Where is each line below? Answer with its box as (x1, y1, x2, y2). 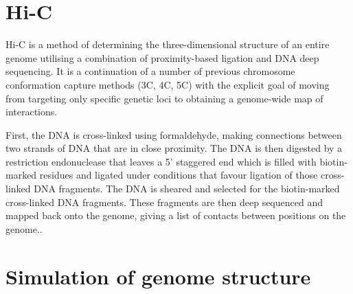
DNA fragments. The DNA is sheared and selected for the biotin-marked (34, 181, 340, 196)
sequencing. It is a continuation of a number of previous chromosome (5, 64, 295, 78)
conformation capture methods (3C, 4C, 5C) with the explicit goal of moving (5, 77, 330, 91)
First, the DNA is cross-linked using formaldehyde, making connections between (5, 127, 342, 142)
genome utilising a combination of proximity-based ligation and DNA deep (5, 50, 319, 65)
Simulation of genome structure (5, 262, 311, 290)
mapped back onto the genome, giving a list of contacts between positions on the (5, 208, 346, 223)
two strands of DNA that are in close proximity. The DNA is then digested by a (5, 141, 343, 155)
